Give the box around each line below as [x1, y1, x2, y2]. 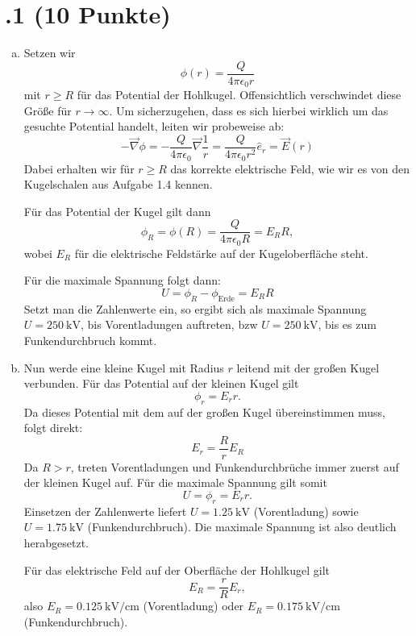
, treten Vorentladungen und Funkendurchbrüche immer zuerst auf [70, 458, 399, 475]
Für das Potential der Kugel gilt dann [23, 202, 211, 219]
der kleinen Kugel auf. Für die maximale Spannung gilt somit [23, 474, 327, 491]
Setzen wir [23, 44, 76, 61]
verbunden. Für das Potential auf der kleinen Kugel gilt [23, 375, 299, 392]
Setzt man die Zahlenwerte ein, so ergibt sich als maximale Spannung [23, 300, 367, 317]
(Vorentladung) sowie [253, 502, 359, 519]
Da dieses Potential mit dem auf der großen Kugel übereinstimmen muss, [23, 403, 385, 420]
